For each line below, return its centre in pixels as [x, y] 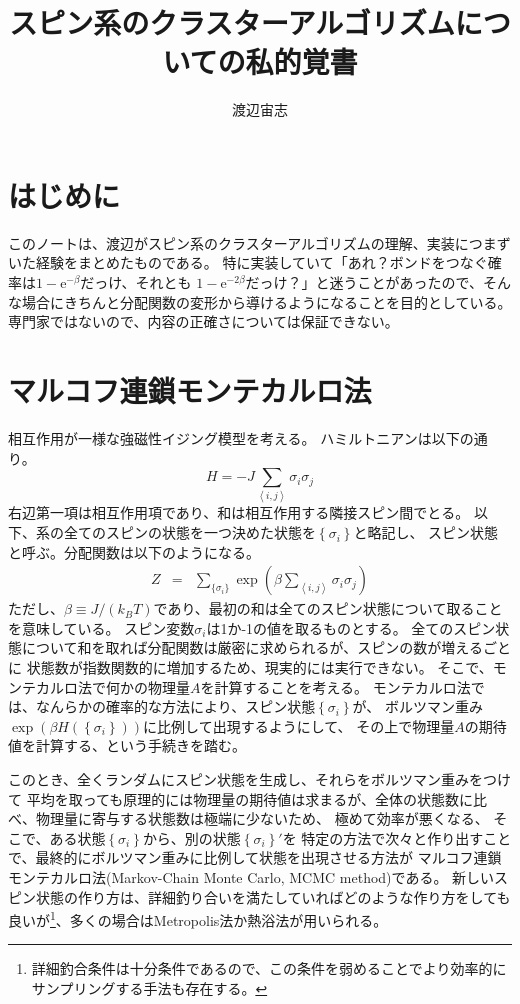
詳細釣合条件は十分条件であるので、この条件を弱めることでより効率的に [269, 968]
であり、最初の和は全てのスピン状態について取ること [328, 608]
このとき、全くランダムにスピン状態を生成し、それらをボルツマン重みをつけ [260, 779]
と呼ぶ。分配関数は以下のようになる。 [134, 551]
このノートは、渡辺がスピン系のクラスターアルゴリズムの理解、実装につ [245, 242]
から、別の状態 [191, 837]
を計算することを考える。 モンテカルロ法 [335, 686]
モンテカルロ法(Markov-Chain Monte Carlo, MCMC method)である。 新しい [251, 876]
